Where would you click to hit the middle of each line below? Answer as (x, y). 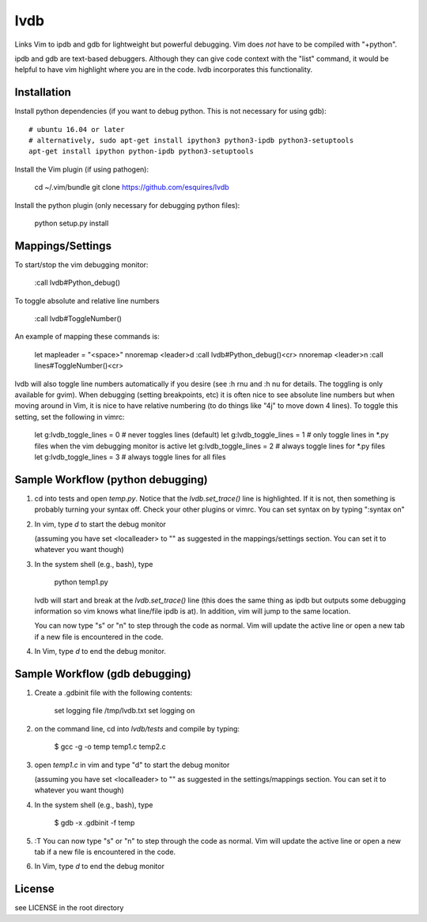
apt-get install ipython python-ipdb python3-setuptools (142, 151)
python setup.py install (72, 223)
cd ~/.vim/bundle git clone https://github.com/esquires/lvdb (132, 187)
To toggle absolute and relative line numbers (87, 300)
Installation (43, 92)
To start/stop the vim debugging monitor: (81, 264)
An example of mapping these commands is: (87, 337)
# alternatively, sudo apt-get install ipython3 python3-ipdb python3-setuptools (191, 141)
